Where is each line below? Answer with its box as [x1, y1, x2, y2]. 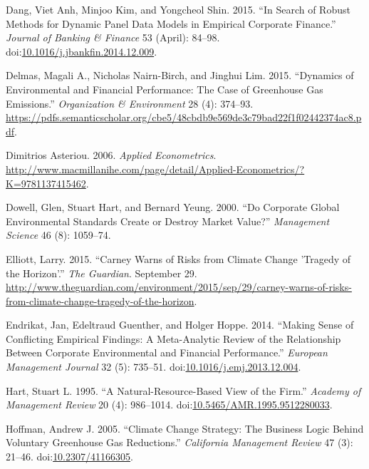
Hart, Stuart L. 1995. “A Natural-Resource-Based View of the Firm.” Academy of [6, 383, 361, 398]
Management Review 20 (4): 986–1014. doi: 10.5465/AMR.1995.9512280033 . [6, 397, 333, 412]
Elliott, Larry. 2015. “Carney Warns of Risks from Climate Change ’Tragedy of [6, 251, 351, 266]
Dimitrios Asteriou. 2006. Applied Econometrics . [6, 148, 217, 163]
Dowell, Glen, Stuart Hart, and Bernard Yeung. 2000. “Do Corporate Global [6, 200, 340, 215]
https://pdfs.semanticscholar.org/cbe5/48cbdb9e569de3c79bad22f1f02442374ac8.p [6, 110, 362, 125]
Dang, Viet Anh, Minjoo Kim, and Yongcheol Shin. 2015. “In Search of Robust [6, 2, 350, 16]
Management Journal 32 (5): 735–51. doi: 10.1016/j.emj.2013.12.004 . [6, 359, 301, 374]
